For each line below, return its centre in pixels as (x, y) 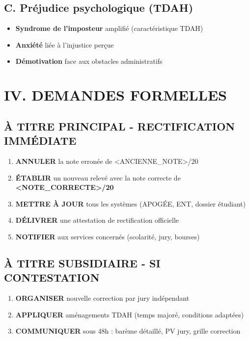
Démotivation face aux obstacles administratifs (89, 61)
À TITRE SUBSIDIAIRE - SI (82, 263)
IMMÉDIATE (40, 141)
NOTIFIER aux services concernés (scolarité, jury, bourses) (108, 236)
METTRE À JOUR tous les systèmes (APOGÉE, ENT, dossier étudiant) (131, 203)
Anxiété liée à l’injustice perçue (65, 44)
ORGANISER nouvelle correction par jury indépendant (102, 298)
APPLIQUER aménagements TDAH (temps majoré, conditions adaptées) (130, 314)
